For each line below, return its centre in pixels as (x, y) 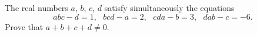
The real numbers (36, 8)
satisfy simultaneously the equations (169, 8)
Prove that (24, 26)
